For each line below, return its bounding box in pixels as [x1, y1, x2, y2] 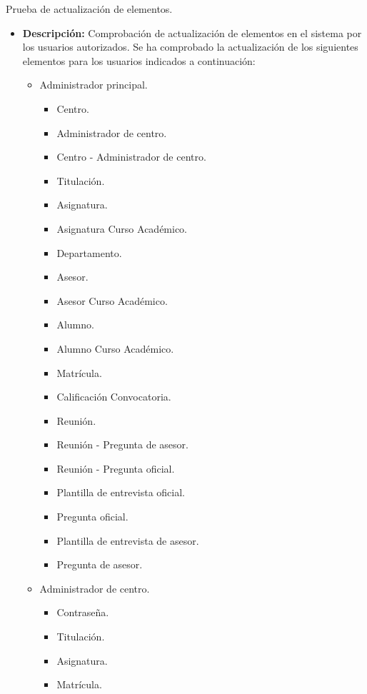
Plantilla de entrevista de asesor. [56, 533, 199, 548]
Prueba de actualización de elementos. [6, 1, 173, 16]
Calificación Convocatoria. [56, 389, 171, 404]
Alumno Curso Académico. [56, 341, 174, 356]
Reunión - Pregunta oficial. [56, 461, 175, 476]
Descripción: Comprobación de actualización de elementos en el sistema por [22, 25, 362, 40]
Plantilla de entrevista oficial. [56, 485, 185, 500]
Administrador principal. [39, 77, 148, 92]
